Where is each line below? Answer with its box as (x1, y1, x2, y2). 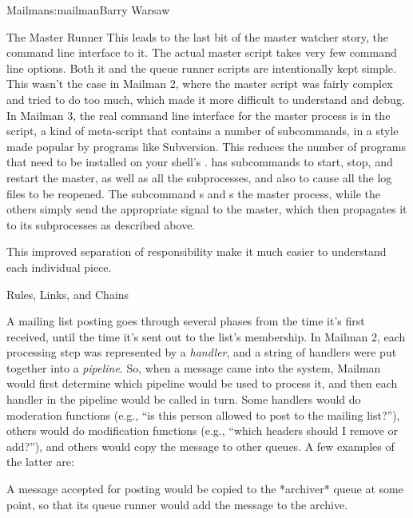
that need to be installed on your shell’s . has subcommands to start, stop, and (6, 153, 393, 170)
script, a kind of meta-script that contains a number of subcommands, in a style (6, 122, 399, 139)
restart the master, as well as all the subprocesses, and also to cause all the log (6, 169, 392, 185)
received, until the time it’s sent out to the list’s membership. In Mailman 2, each (6, 328, 406, 345)
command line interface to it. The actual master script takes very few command (6, 44, 397, 61)
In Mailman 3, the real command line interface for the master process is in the (6, 106, 391, 123)
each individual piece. (6, 258, 112, 275)
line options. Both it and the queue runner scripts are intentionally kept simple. (6, 59, 396, 76)
